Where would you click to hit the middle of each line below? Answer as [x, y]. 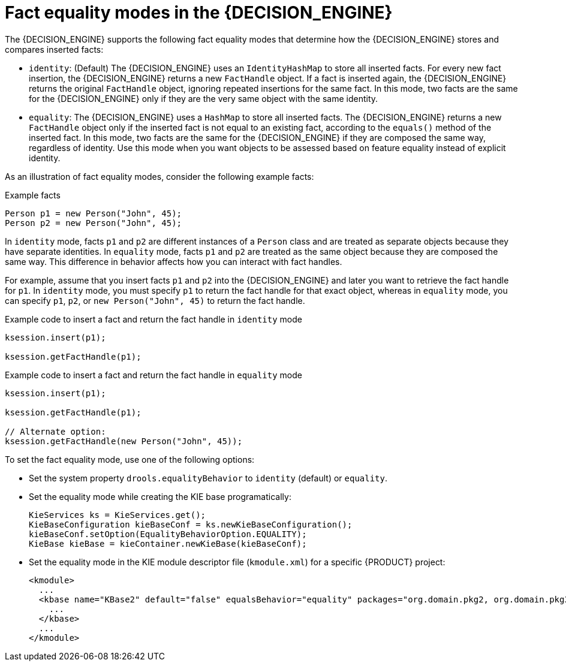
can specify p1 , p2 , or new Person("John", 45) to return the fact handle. [155, 300]
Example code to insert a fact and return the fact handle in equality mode [153, 375]
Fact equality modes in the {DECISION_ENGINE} [199, 13]
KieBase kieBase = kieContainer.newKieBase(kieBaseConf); [168, 543]
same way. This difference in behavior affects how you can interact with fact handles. [174, 261]
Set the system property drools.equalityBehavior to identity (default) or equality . [208, 478]
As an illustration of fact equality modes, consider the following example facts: [159, 176]
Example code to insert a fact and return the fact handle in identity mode [153, 319]
